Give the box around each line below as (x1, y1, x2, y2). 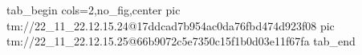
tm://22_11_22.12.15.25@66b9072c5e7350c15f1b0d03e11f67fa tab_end (6, 33, 356, 49)
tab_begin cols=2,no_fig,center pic (6, 2, 181, 18)
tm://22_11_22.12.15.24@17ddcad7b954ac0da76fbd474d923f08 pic (6, 17, 335, 33)
